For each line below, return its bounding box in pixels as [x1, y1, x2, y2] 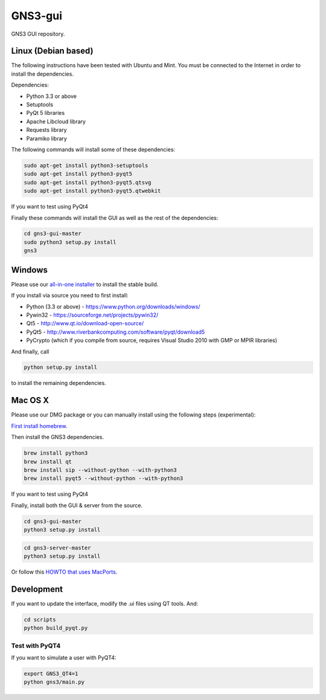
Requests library [26, 126, 67, 134]
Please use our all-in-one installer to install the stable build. [11, 280, 159, 288]
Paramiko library [26, 135, 68, 142]
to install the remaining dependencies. [11, 380, 106, 387]
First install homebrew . [11, 422, 68, 429]
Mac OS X [11, 395, 50, 406]
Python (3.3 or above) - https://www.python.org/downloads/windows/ [26, 303, 200, 310]
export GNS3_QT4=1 [24, 670, 78, 677]
